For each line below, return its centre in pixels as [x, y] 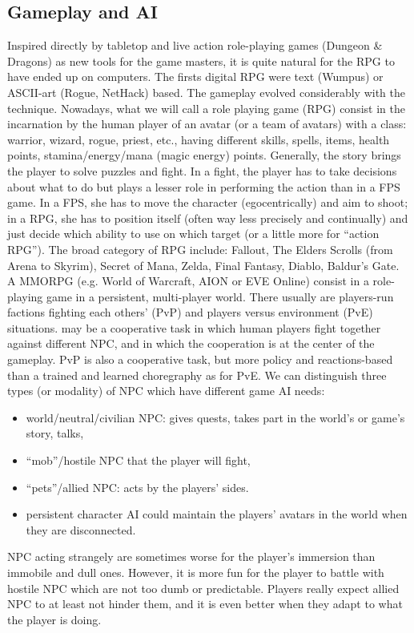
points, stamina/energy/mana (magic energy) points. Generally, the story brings [204, 155]
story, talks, [55, 433]
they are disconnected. [81, 529]
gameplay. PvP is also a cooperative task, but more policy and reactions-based [200, 359]
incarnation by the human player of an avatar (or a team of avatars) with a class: [207, 124]
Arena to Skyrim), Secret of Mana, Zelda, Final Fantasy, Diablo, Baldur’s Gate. [203, 265]
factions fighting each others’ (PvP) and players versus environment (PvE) [190, 312]
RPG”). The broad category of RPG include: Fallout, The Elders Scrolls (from [200, 249]
